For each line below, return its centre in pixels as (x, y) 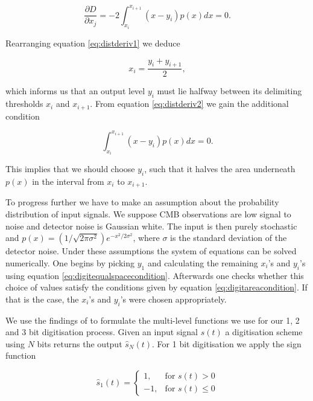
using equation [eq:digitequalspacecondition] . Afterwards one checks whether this (155, 275)
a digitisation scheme (264, 332)
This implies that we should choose (70, 169)
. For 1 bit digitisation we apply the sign (227, 343)
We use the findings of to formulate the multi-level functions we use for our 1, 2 (153, 320)
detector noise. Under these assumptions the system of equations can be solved (151, 251)
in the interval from (68, 181)
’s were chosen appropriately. (173, 299)
